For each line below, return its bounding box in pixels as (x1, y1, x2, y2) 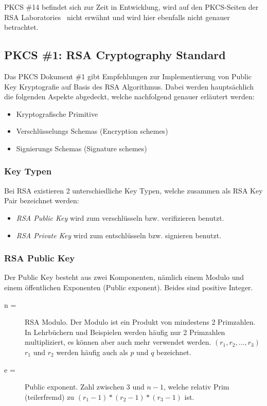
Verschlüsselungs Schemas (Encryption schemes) (16, 126, 168, 136)
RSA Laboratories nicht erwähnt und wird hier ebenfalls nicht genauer (4, 11, 230, 22)
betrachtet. (4, 22, 39, 32)
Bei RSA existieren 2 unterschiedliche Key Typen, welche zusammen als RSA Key (4, 185, 263, 196)
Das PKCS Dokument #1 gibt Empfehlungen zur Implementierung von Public (4, 70, 252, 81)
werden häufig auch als (56, 346, 128, 357)
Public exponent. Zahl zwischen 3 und (25, 381, 145, 392)
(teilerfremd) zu (25, 391, 75, 402)
